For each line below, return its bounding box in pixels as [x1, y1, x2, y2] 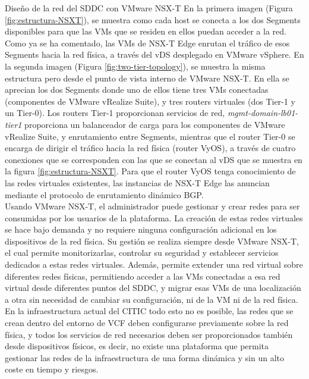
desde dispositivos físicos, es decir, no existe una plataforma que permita [5, 340, 269, 352]
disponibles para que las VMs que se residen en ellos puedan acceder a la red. [5, 25, 286, 37]
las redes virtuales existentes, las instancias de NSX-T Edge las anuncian [5, 176, 270, 189]
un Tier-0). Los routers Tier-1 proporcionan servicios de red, [5, 107, 225, 119]
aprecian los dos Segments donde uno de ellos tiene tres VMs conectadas [5, 83, 269, 96]
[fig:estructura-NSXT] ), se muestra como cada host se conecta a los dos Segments [5, 13, 301, 26]
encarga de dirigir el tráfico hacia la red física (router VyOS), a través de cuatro [5, 142, 296, 154]
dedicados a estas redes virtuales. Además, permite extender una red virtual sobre [5, 258, 303, 271]
